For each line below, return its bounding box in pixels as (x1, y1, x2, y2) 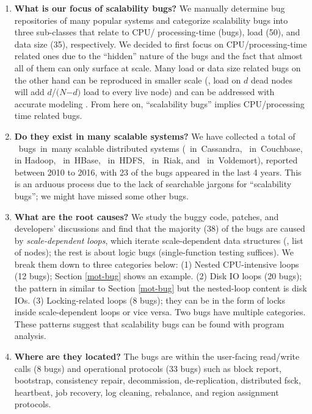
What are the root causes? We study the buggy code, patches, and (14, 210, 279, 223)
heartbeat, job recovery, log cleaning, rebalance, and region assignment (14, 385, 279, 398)
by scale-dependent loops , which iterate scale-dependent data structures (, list (14, 234, 303, 246)
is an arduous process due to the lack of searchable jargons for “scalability (14, 177, 292, 190)
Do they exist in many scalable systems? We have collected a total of (14, 129, 296, 142)
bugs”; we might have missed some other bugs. (14, 189, 189, 202)
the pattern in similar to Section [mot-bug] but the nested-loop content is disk (14, 282, 307, 294)
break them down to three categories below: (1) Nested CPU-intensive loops (14, 257, 299, 270)
